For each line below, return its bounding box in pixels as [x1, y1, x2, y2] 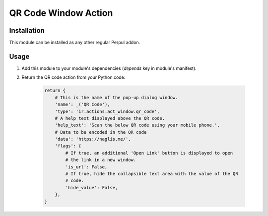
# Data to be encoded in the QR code [55, 129, 147, 135]
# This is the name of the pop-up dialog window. [55, 95, 178, 100]
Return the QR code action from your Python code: [21, 74, 126, 80]
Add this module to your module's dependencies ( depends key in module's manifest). [21, 65, 197, 71]
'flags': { [55, 143, 81, 149]
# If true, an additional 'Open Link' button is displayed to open [65, 150, 233, 156]
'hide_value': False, [65, 185, 118, 190]
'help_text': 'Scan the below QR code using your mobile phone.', [55, 122, 220, 128]
